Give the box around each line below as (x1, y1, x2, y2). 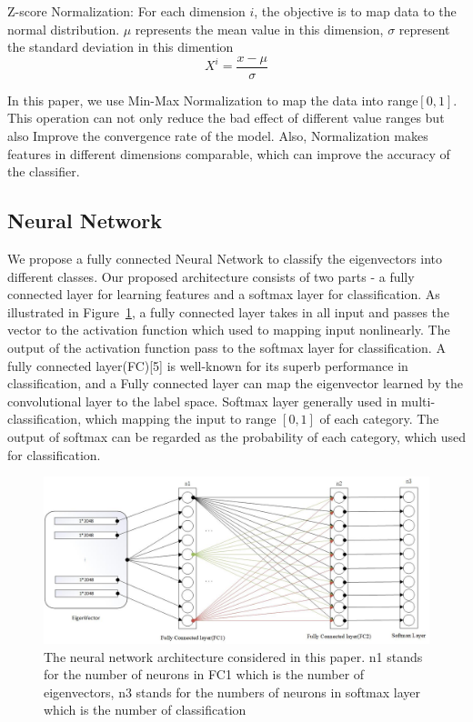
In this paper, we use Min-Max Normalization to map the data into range (7, 90, 418, 109)
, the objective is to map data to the (254, 2, 457, 20)
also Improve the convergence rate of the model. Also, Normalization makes (7, 126, 428, 145)
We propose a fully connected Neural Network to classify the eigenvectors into (7, 249, 442, 268)
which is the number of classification (44, 700, 247, 719)
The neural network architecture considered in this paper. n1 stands (44, 647, 423, 666)
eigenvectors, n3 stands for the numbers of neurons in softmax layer (44, 682, 421, 701)
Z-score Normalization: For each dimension (7, 2, 246, 20)
